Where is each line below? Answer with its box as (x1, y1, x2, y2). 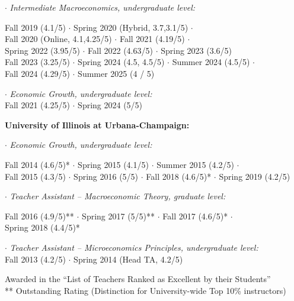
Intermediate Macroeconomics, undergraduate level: (9, 1, 196, 13)
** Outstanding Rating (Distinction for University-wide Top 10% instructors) (5, 284, 286, 296)
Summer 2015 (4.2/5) (156, 158, 234, 170)
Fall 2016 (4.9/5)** (5, 209, 74, 222)
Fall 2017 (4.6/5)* (162, 209, 228, 222)
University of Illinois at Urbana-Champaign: (5, 118, 190, 131)
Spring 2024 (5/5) (78, 99, 143, 111)
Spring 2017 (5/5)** (82, 209, 155, 222)
